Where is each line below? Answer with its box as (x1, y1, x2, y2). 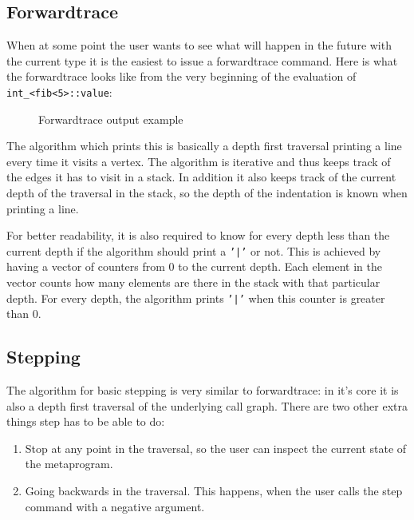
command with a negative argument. (25, 498, 205, 514)
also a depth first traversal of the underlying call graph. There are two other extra (6, 397, 408, 414)
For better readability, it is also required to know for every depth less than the (6, 227, 390, 244)
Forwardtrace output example (38, 110, 183, 127)
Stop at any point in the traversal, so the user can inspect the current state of (25, 439, 407, 456)
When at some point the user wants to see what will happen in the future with (6, 37, 392, 54)
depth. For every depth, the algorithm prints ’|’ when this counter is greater (6, 289, 385, 306)
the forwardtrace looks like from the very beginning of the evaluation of (6, 68, 357, 85)
